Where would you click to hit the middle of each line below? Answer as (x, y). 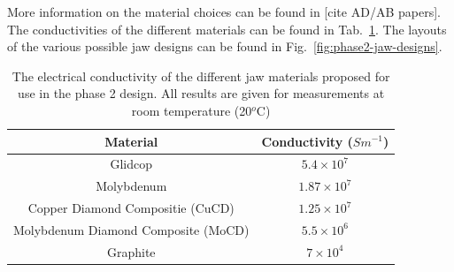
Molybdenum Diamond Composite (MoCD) (131, 229)
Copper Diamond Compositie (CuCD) (131, 208)
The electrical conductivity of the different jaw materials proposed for (201, 76)
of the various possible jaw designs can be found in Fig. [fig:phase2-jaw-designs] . (225, 46)
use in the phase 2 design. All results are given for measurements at (201, 93)
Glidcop (131, 164)
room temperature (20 (192, 110)
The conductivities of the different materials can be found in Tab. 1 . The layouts (227, 29)
